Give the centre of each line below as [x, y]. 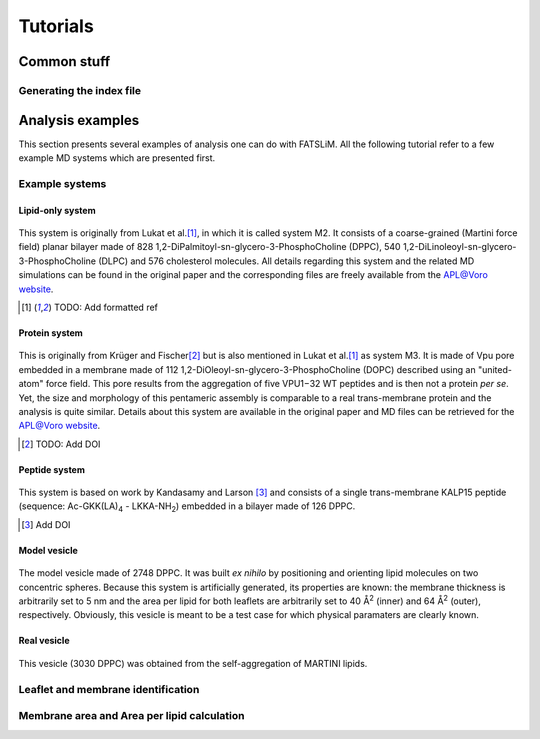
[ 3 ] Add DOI [46, 524]
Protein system [51, 332]
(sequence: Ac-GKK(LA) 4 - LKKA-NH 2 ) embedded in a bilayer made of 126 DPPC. [187, 507]
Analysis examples [79, 120]
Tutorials [56, 26]
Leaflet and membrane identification [109, 689]
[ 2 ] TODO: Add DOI [61, 444]
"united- [494, 369]
